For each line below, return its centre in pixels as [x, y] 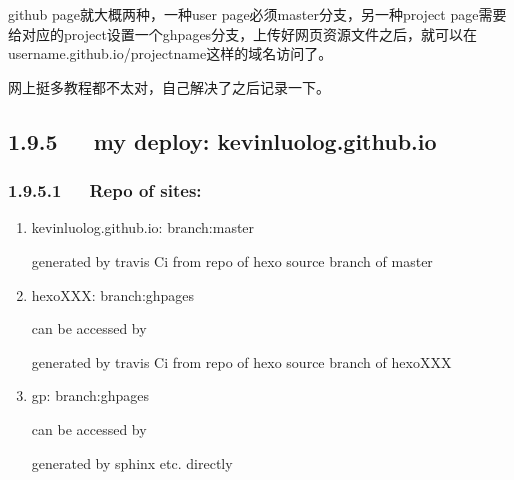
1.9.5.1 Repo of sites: [105, 190]
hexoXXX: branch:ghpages [113, 294]
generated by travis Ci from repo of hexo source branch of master [232, 260]
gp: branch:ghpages [90, 395]
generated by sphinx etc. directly [132, 462]
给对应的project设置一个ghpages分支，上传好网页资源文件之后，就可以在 [243, 33]
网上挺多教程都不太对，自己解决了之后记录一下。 [169, 86]
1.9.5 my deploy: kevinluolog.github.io [222, 140]
